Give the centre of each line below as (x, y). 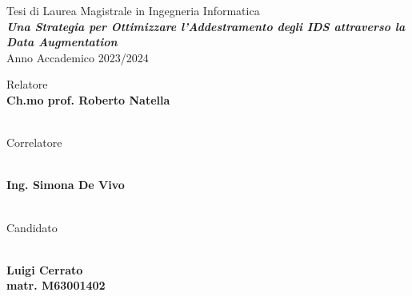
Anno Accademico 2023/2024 (78, 57)
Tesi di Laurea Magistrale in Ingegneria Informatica (133, 10)
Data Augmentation (62, 42)
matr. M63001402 (56, 285)
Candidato (32, 227)
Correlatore (34, 142)
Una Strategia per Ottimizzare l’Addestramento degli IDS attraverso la (206, 26)
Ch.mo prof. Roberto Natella (88, 99)
